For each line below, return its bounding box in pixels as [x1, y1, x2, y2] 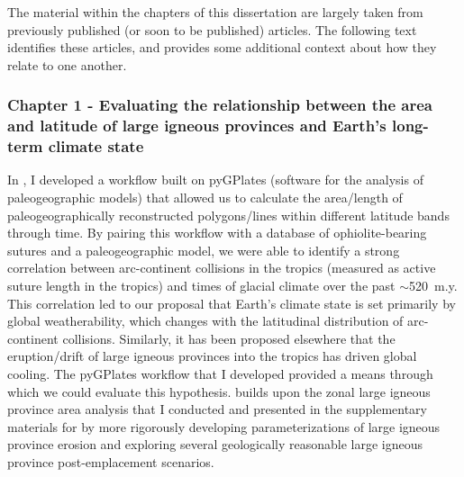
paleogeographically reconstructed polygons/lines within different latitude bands [7, 205, 450, 224]
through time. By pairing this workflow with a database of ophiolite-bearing [7, 223, 427, 242]
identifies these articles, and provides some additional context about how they [7, 38, 437, 57]
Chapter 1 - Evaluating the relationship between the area [7, 94, 433, 116]
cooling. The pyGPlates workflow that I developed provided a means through [7, 364, 433, 382]
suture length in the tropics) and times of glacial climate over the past [7, 276, 396, 294]
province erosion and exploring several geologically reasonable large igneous [7, 435, 423, 454]
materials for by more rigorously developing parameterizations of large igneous [7, 417, 441, 436]
